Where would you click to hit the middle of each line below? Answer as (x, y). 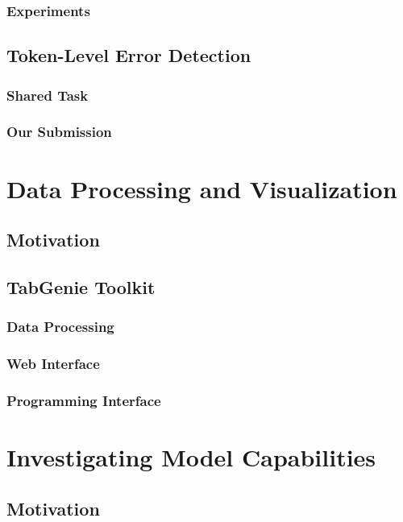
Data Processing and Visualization (202, 188)
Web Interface (53, 364)
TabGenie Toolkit (81, 286)
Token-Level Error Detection (129, 55)
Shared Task (48, 95)
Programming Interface (84, 400)
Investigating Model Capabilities (191, 456)
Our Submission (59, 132)
